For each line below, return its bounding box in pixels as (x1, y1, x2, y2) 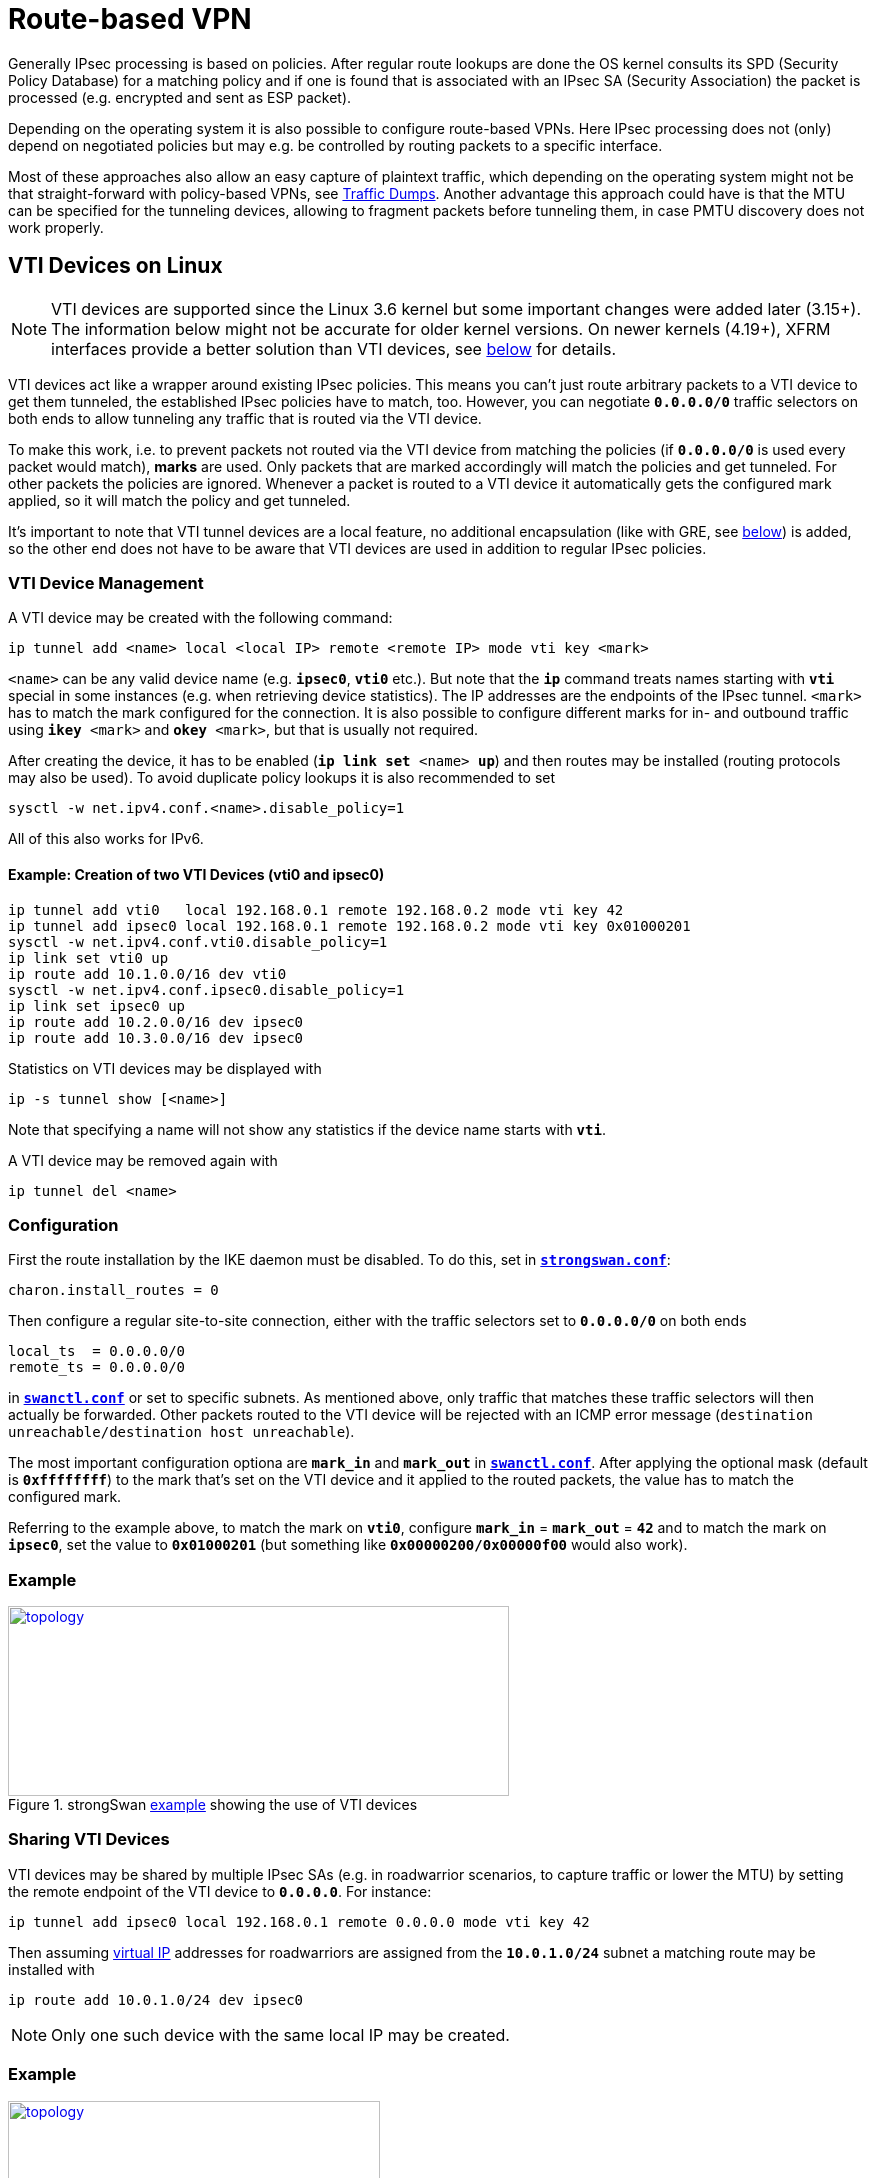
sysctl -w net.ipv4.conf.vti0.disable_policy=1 (8, 933, 388, 950)
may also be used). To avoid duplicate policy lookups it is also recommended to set (8, 769, 556, 787)
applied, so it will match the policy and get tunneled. (8, 491, 351, 509)
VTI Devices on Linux (8, 253, 223, 279)
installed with (8, 1960, 95, 1978)
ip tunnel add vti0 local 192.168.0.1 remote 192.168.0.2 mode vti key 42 (8, 901, 624, 918)
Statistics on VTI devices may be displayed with (8, 1059, 322, 1077)
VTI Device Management (8, 572, 204, 593)
